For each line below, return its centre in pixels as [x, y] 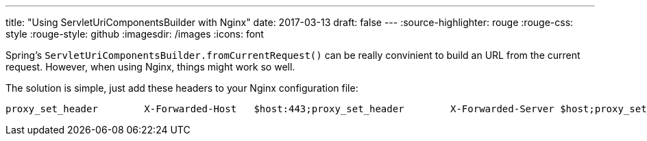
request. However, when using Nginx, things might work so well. [150, 67]
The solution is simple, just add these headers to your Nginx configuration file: [182, 88]
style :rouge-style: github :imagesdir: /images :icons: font [135, 34]
